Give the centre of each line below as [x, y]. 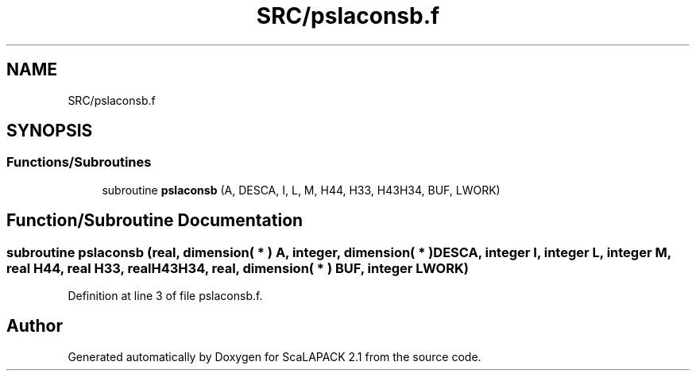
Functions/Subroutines [79, 162]
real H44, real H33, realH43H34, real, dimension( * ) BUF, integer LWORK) [238, 268]
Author [35, 326]
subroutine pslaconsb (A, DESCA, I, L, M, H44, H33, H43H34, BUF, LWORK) [301, 190]
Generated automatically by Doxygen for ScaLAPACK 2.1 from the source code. [275, 356]
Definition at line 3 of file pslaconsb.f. [165, 296]
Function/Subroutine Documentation [155, 221]
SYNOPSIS [50, 131]
